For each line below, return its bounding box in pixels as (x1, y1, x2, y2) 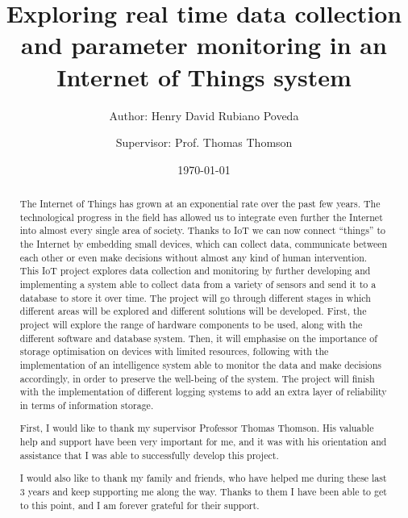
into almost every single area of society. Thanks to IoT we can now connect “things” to (19, 223, 385, 237)
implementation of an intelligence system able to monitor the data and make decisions (19, 357, 381, 371)
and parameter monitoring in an (21, 28, 387, 61)
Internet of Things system (56, 60, 352, 93)
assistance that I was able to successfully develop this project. (19, 448, 279, 462)
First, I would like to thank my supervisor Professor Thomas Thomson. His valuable (19, 421, 374, 435)
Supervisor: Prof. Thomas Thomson (115, 134, 293, 151)
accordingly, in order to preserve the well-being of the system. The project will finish (19, 371, 375, 385)
